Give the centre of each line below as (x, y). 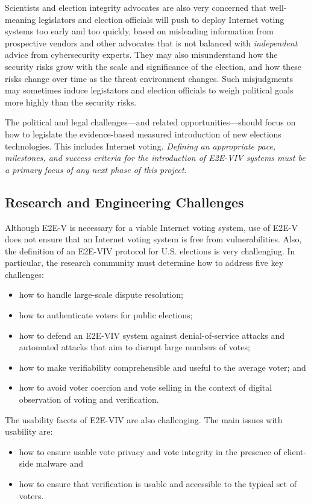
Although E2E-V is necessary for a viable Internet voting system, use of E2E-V (151, 227)
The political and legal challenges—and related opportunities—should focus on (150, 122)
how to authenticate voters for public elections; (106, 315)
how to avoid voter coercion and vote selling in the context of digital (146, 387)
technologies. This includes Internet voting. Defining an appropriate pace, (140, 146)
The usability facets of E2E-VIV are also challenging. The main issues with (144, 419)
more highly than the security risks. (71, 102)
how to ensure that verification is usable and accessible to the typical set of (158, 484)
